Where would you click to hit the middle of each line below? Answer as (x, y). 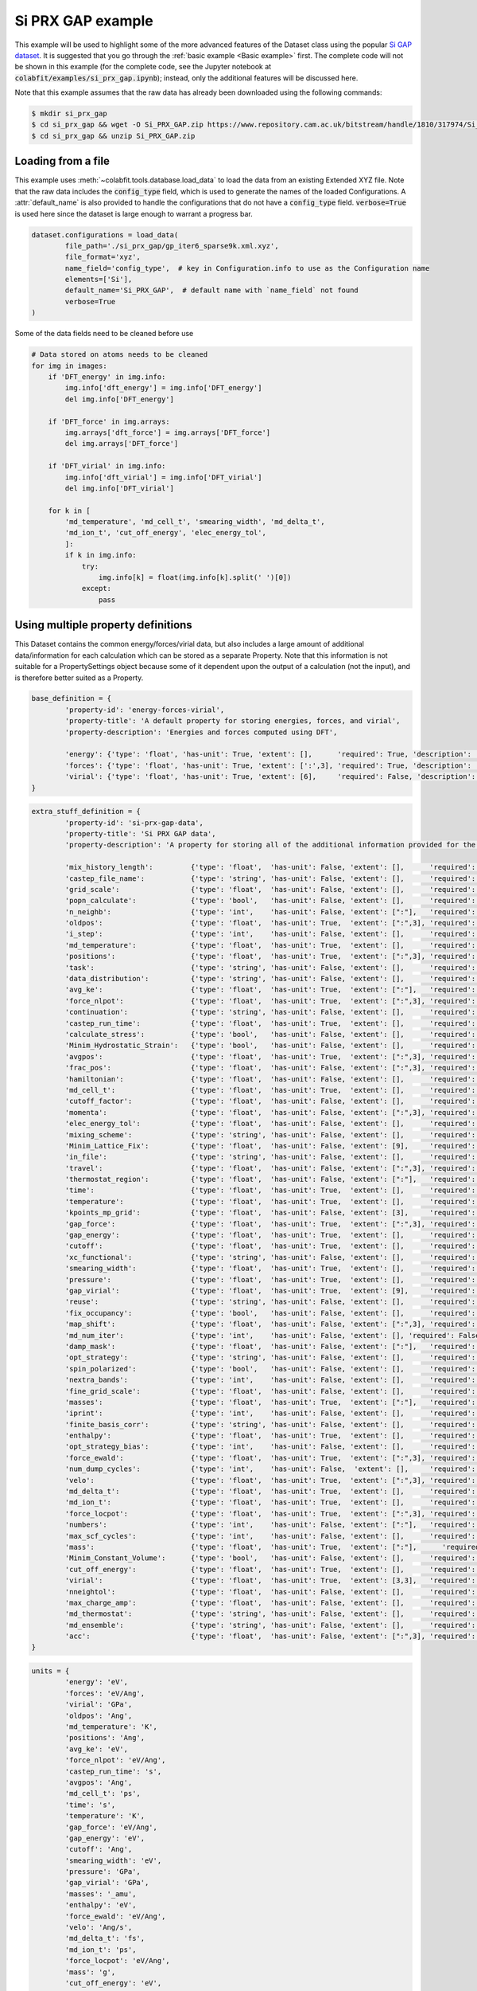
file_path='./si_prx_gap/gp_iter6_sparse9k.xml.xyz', (172, 246)
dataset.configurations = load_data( (105, 235)
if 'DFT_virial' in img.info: (107, 466)
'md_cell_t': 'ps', (103, 1793)
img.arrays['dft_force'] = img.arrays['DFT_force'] (168, 432)
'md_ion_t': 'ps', (101, 1950)
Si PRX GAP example (84, 21)
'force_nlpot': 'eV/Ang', (115, 1760)
